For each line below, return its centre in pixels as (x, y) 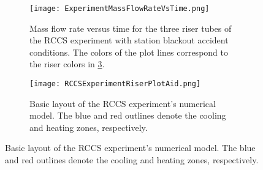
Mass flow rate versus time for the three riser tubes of (131, 28)
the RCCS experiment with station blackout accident (129, 40)
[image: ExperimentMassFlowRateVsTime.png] (120, 9)
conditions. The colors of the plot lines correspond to (129, 52)
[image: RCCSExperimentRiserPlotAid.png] (115, 84)
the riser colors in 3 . (67, 64)
